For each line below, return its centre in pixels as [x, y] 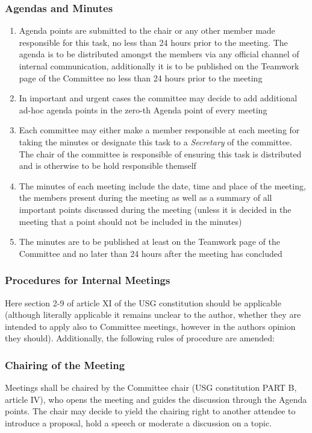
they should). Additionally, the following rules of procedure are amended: [140, 338]
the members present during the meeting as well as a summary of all [145, 198]
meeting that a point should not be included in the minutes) [130, 221]
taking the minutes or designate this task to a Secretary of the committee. [155, 141]
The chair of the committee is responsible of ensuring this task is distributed [160, 153]
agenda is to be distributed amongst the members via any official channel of [159, 54]
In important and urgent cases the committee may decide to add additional [158, 98]
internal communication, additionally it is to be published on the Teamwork [159, 66]
